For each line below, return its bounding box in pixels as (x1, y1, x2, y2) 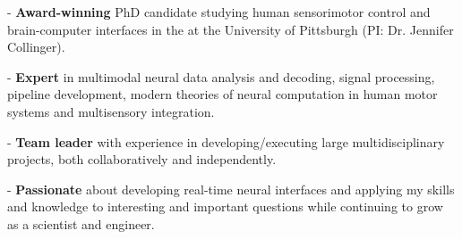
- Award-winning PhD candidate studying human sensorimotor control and (7, 3, 431, 21)
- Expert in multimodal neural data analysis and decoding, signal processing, (7, 67, 435, 86)
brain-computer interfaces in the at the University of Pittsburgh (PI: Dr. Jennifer (7, 20, 454, 38)
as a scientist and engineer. (7, 214, 155, 233)
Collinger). (7, 37, 65, 56)
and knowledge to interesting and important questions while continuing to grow (7, 197, 443, 216)
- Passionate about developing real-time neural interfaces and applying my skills (7, 179, 455, 198)
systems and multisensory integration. (7, 102, 215, 120)
